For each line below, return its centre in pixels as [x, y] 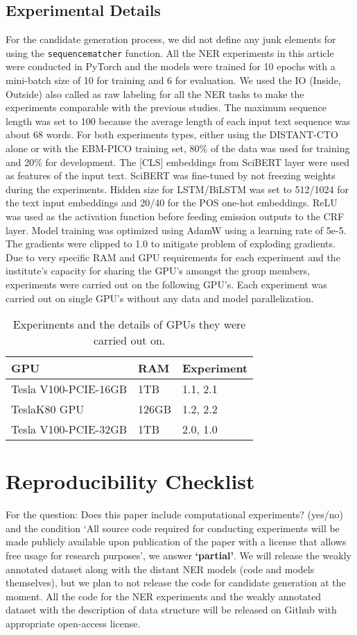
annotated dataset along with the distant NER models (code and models [160, 569]
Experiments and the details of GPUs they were [129, 324]
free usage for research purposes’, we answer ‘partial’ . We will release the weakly [178, 555]
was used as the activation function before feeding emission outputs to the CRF [175, 216]
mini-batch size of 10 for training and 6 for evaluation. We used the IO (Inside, [173, 80]
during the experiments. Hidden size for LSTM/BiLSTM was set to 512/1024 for [177, 189]
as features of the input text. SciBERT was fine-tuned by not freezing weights [171, 175]
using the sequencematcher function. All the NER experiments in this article [170, 52]
